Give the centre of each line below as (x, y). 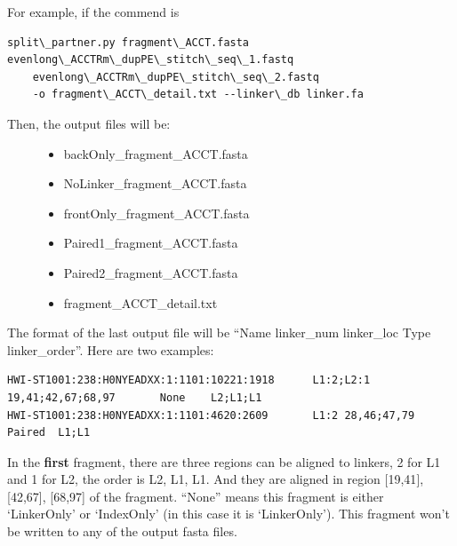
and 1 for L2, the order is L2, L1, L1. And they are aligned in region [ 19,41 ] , (216, 479)
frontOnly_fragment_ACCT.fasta (156, 213)
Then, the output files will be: (89, 123)
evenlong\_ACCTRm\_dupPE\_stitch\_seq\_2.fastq (176, 77)
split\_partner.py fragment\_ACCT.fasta (128, 42)
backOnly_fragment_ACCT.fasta (156, 153)
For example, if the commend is (93, 12)
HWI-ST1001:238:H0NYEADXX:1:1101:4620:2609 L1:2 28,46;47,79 (211, 415)
